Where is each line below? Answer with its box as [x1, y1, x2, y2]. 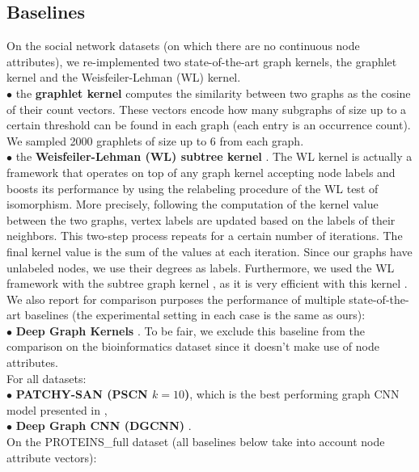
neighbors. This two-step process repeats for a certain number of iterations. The [6, 227, 403, 244]
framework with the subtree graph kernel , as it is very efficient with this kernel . [6, 275, 408, 292]
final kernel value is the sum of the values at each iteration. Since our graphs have [6, 242, 413, 259]
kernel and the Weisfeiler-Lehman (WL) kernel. [6, 69, 241, 86]
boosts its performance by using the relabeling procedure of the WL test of [6, 179, 379, 196]
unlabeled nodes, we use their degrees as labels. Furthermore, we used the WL [6, 259, 395, 276]
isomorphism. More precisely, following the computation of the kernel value [6, 196, 379, 213]
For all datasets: [6, 369, 87, 386]
